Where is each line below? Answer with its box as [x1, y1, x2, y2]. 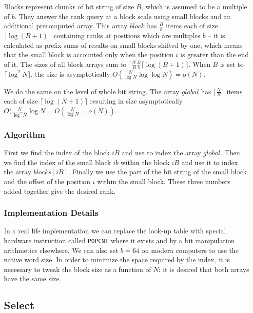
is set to [220, 59, 244, 69]
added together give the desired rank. [4, 186, 116, 196]
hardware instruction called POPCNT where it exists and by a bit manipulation [4, 235, 235, 245]
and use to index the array [121, 147, 201, 158]
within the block [120, 157, 170, 167]
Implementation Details [4, 207, 98, 219]
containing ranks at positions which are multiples [53, 30, 201, 41]
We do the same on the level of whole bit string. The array [4, 86, 179, 96]
